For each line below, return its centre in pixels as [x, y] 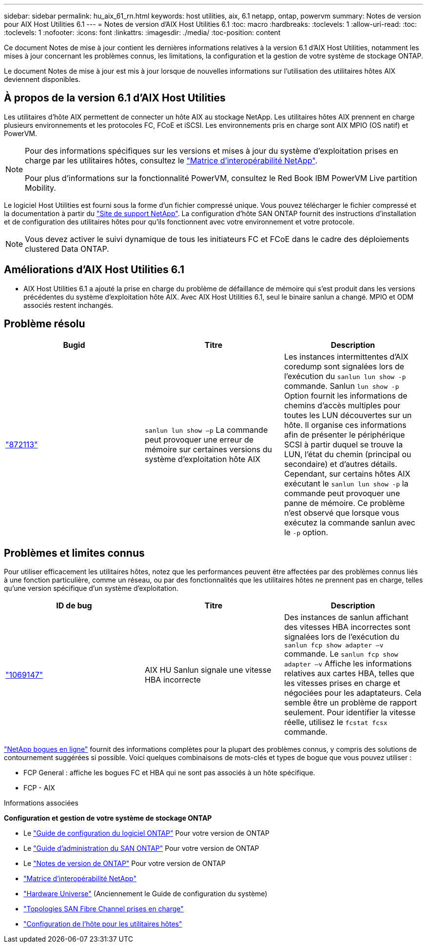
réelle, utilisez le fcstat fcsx [336, 722]
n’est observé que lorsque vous [342, 513]
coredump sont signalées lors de [344, 366]
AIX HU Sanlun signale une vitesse [208, 670]
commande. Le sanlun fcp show [341, 654]
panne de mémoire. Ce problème [344, 503]
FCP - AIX [39, 788]
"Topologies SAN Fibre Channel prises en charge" [104, 909]
